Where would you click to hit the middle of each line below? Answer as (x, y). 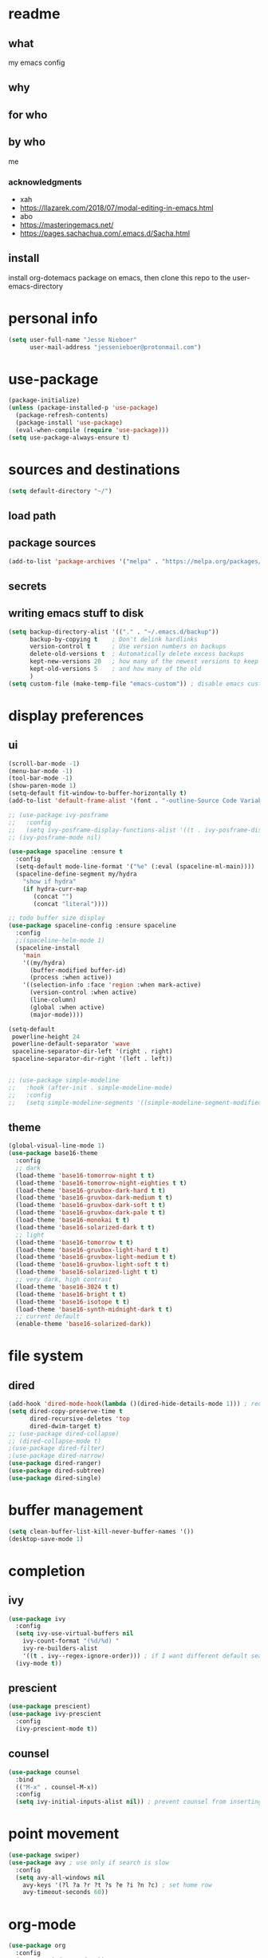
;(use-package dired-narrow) (57, 1456)
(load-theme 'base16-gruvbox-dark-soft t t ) (91, 1205)
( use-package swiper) (44, 1855)
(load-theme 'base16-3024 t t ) (67, 1287)
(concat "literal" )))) (71, 904)
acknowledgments (45, 182)
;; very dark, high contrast (64, 1280)
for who (28, 115)
